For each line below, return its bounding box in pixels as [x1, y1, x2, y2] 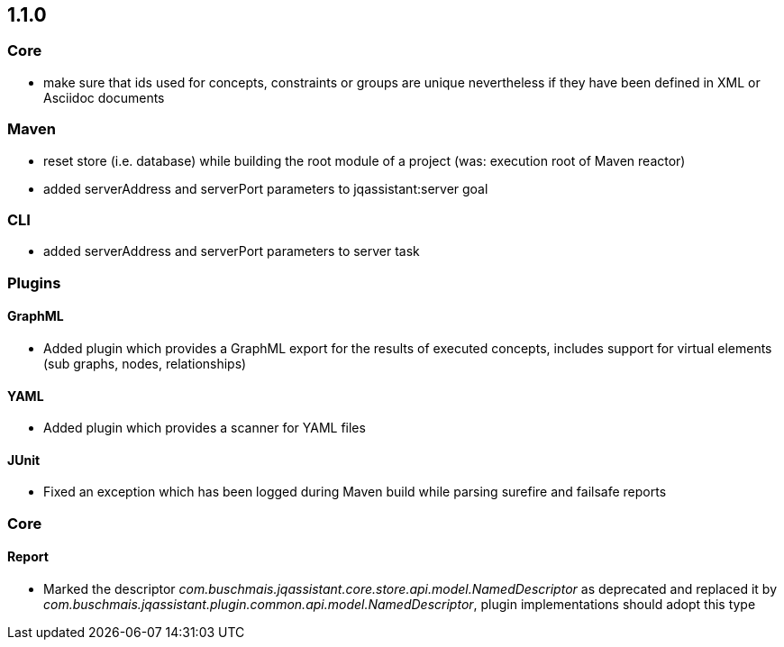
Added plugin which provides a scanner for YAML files [43, 420, 366, 436]
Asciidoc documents [43, 89, 165, 105]
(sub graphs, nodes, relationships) [43, 355, 247, 371]
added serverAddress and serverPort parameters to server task [43, 243, 420, 260]
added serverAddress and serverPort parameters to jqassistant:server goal [43, 180, 488, 196]
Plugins [7, 273, 61, 292]
